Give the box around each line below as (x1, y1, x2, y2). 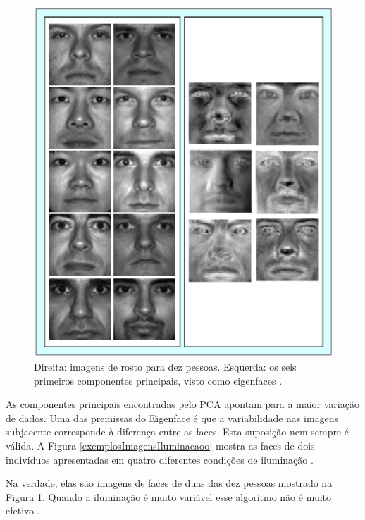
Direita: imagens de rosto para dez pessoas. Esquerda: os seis (34, 359, 297, 374)
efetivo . (6, 503, 40, 518)
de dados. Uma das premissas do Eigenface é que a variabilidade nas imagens (6, 410, 339, 425)
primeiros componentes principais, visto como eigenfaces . (34, 373, 283, 388)
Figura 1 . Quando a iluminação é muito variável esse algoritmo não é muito (6, 489, 332, 504)
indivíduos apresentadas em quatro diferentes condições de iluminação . (6, 452, 314, 466)
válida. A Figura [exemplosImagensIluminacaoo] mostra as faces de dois (6, 438, 315, 453)
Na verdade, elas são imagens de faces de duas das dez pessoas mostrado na (6, 476, 333, 490)
